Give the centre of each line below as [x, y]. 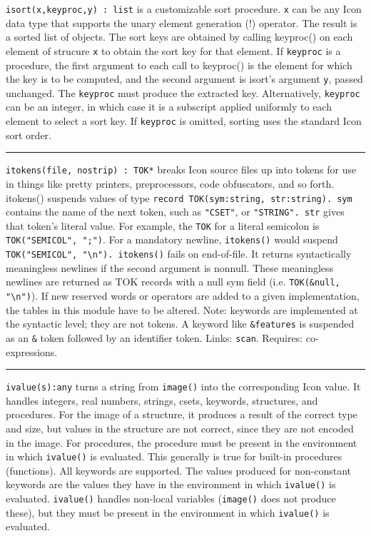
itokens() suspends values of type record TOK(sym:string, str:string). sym [179, 197]
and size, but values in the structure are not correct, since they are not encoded [180, 429]
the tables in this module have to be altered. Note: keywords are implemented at [182, 309]
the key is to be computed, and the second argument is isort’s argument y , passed [184, 79]
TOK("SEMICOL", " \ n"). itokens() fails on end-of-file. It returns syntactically [179, 254]
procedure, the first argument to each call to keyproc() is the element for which [179, 65]
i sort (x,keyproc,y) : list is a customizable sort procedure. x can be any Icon [184, 9]
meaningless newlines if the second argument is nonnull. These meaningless [170, 267]
